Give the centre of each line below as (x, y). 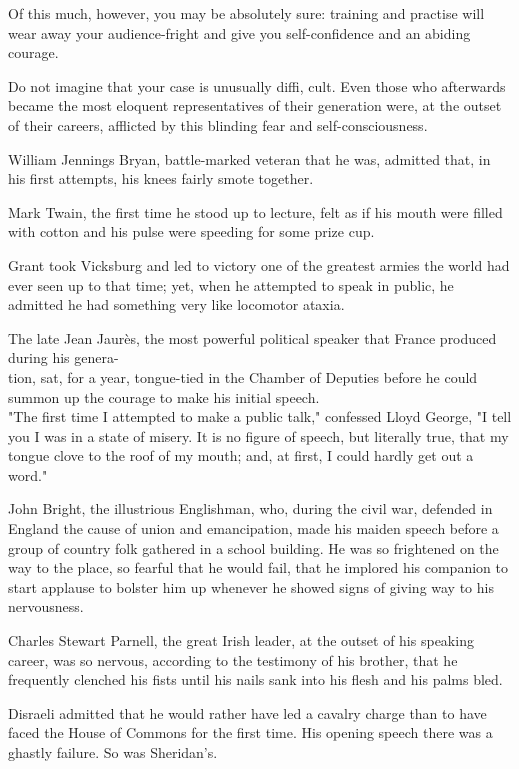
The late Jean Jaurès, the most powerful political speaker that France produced (252, 337)
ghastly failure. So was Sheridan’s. (113, 752)
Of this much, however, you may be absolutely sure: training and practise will (246, 13)
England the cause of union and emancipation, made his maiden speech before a (253, 528)
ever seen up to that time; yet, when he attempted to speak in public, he (231, 284)
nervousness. (46, 606)
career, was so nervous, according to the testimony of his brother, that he (233, 659)
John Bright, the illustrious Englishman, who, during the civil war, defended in (250, 508)
